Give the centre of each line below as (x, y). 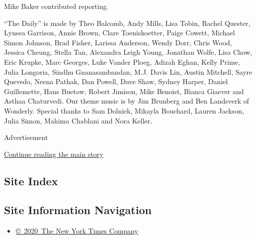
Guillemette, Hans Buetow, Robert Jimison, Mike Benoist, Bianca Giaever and (124, 91)
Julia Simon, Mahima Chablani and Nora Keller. (78, 120)
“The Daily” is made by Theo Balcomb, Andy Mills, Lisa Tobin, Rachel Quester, (127, 23)
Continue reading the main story (54, 154)
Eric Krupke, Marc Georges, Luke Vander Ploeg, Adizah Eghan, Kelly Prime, (122, 61)
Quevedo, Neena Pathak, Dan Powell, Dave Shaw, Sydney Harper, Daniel (116, 81)
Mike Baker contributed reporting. (56, 6)
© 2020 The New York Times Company (77, 231)
